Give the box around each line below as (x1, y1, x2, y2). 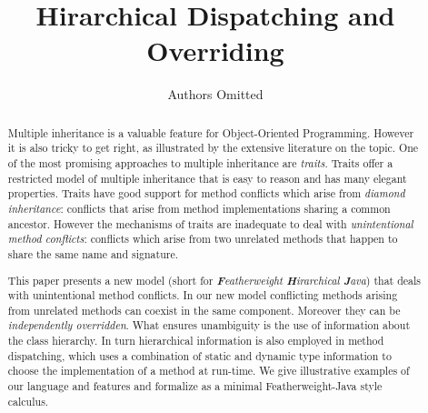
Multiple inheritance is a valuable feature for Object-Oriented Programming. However (7, 125, 414, 140)
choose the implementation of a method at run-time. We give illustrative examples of (7, 363, 410, 378)
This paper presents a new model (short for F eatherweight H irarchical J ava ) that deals (7, 271, 422, 288)
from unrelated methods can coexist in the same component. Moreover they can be (7, 302, 401, 317)
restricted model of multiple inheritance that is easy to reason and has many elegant (7, 170, 407, 186)
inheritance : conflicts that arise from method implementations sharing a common (7, 200, 391, 216)
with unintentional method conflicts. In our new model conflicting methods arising (7, 287, 398, 303)
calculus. (7, 393, 49, 408)
